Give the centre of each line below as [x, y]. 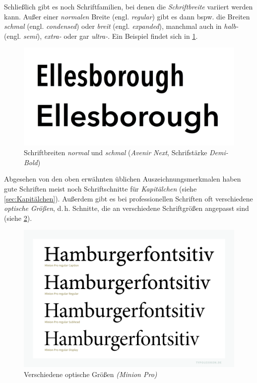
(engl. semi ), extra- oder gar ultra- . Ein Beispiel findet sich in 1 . [101, 36]
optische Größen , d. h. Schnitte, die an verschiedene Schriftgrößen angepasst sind [127, 208]
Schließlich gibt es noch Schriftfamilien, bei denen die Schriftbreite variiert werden [128, 6]
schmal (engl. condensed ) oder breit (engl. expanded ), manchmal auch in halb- [121, 26]
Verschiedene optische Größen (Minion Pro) [91, 374]
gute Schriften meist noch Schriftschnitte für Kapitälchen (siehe [100, 189]
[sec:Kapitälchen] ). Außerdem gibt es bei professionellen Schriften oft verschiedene [128, 198]
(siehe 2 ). [18, 218]
